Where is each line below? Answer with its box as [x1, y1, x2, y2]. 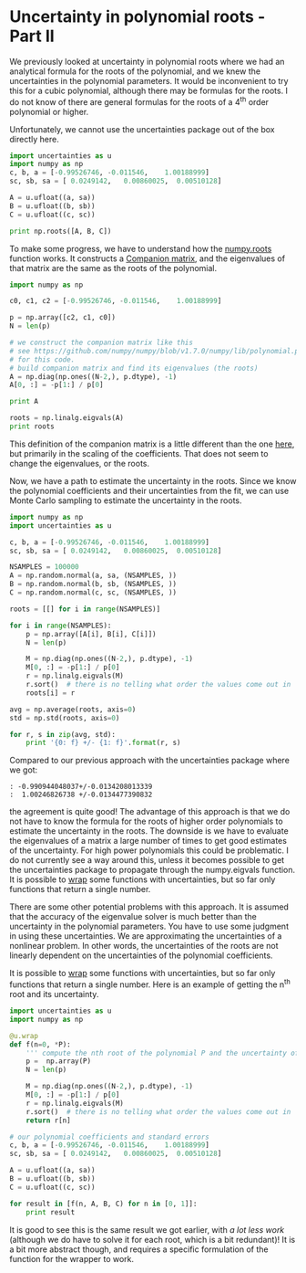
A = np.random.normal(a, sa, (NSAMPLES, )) [9, 571, 178, 581]
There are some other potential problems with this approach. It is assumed [9, 901, 290, 912]
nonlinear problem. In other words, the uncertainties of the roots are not [9, 941, 279, 952]
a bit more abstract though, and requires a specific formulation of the [9, 1244, 269, 1255]
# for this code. [9, 354, 76, 364]
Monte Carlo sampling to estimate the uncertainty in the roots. [9, 495, 243, 506]
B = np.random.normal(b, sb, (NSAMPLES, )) [9, 580, 178, 589]
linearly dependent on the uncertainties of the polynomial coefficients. [9, 950, 273, 961]
